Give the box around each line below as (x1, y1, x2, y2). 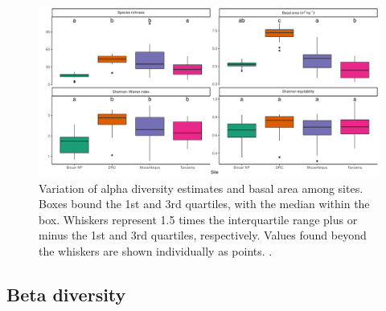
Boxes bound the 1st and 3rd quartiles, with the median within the (39, 195, 370, 212)
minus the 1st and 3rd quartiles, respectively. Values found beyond (39, 227, 367, 243)
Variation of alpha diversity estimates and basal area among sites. (39, 179, 363, 196)
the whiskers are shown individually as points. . (39, 242, 273, 259)
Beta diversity (6, 281, 126, 306)
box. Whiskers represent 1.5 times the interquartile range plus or (39, 211, 358, 227)
